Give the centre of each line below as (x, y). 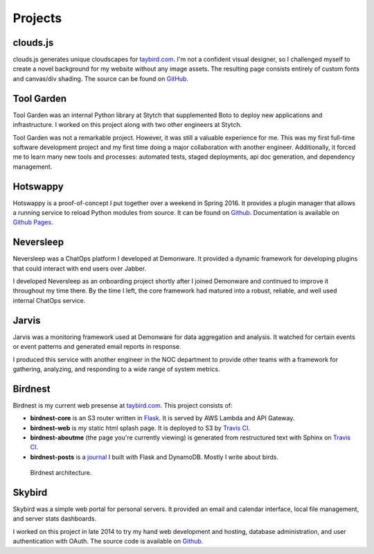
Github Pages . (33, 223)
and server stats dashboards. (55, 519)
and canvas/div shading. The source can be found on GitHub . (100, 78)
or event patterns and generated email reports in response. (97, 347)
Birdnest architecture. (61, 473)
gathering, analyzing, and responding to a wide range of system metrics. (116, 369)
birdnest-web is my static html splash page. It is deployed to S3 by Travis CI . (140, 428)
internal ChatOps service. (49, 300)
